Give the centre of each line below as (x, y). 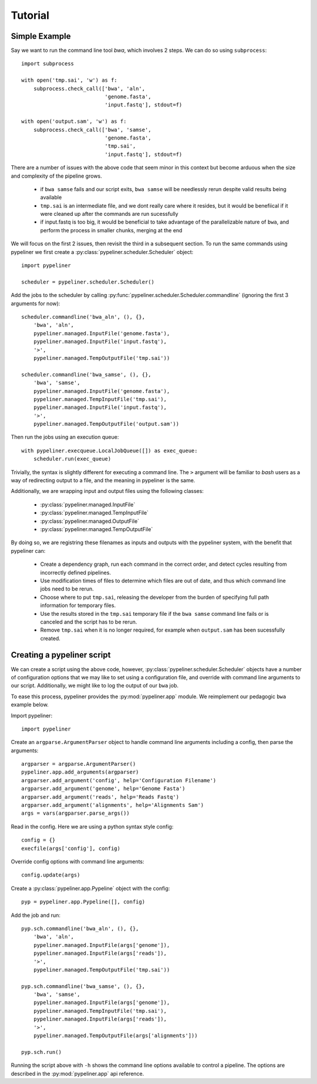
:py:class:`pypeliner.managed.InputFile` (88, 504)
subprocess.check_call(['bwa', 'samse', (92, 130)
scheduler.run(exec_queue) (72, 459)
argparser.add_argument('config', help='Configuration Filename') (119, 780)
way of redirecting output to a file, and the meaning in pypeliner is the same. (103, 481)
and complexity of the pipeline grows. (56, 176)
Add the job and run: (36, 915)
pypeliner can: (28, 551)
